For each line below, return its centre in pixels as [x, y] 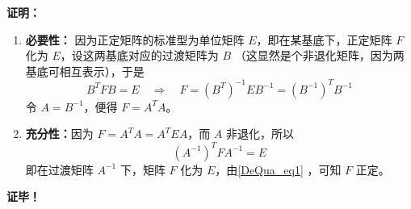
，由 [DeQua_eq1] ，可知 [278, 169]
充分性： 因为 [59, 134]
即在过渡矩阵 [59, 169]
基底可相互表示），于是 [85, 71]
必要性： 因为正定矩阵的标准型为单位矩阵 [135, 39]
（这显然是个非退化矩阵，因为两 [319, 55]
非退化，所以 [260, 134]
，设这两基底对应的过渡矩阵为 [139, 55]
